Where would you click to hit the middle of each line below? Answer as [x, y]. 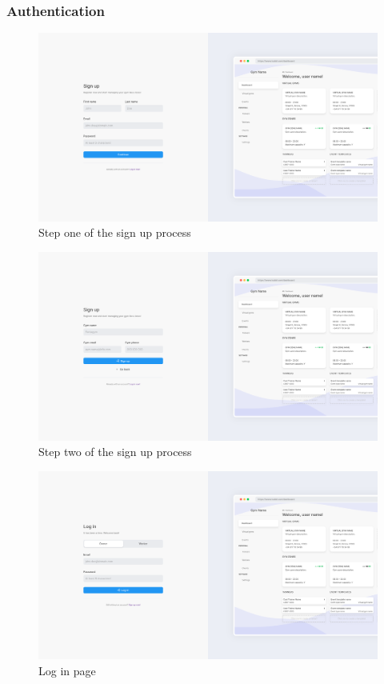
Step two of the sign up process [115, 452]
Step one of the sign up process [115, 232]
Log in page [67, 670]
